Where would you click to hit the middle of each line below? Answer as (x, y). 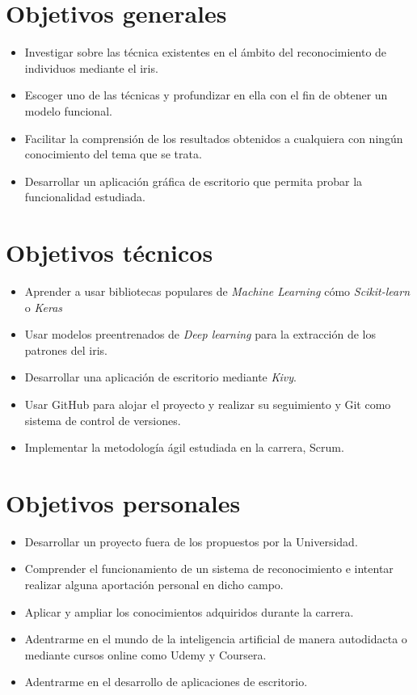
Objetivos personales (123, 502)
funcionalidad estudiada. (85, 197)
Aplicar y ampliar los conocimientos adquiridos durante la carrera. (189, 611)
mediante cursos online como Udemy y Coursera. (145, 654)
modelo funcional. (68, 110)
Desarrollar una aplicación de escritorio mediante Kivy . (160, 377)
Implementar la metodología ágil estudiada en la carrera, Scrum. (184, 447)
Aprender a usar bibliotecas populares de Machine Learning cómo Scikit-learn (217, 291)
